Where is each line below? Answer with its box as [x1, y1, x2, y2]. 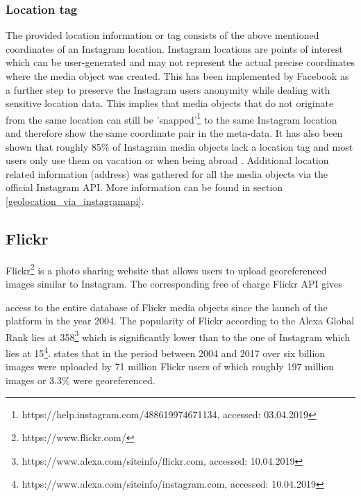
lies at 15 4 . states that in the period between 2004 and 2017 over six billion [6, 344, 326, 360]
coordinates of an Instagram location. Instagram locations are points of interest [6, 41, 343, 56]
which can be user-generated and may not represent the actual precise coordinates [6, 55, 355, 69]
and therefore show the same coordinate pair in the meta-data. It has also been [6, 126, 343, 140]
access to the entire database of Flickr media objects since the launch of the [6, 299, 328, 314]
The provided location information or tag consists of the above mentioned [6, 28, 319, 42]
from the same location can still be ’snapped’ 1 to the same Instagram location [6, 110, 337, 126]
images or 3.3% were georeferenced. [6, 372, 156, 387]
